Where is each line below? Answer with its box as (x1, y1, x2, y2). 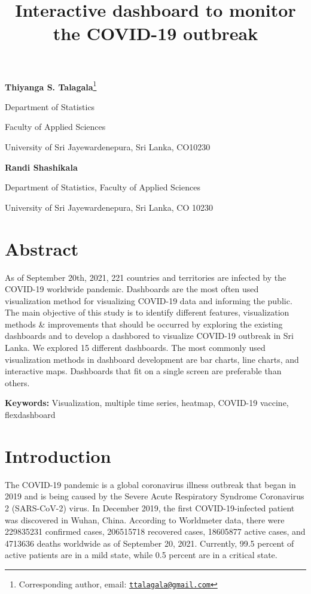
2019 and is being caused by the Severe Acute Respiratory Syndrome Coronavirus (5, 490, 304, 502)
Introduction (5, 443, 111, 468)
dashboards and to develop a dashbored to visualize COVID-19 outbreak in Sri (5, 329, 294, 342)
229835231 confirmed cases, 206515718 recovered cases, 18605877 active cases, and (5, 525, 306, 538)
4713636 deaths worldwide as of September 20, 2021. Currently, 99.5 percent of (5, 537, 294, 549)
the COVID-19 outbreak (53, 21, 258, 46)
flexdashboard (5, 408, 56, 421)
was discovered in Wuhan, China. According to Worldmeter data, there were (5, 513, 285, 526)
